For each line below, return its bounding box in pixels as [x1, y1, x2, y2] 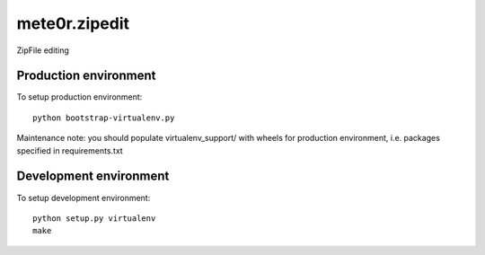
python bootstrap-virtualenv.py [32, 112, 175, 123]
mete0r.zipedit [16, 13, 130, 33]
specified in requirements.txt [16, 145, 123, 156]
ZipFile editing [16, 45, 69, 56]
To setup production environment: [16, 92, 143, 102]
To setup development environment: [16, 192, 151, 203]
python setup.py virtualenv [32, 213, 156, 224]
